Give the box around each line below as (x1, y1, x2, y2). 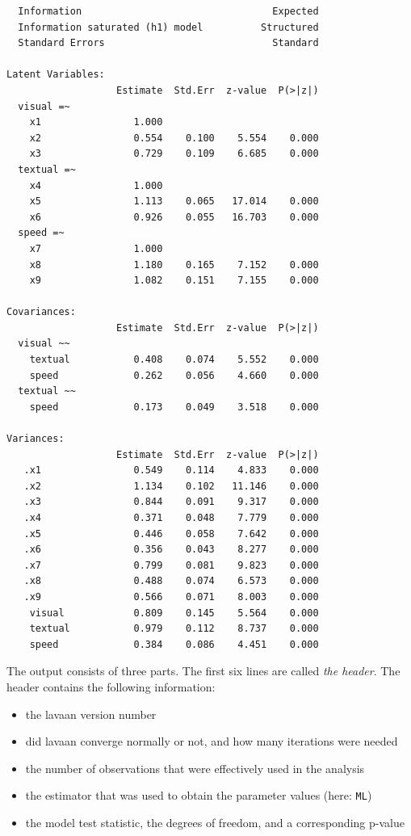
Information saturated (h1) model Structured (18, 21, 319, 33)
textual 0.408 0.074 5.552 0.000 (29, 354, 319, 366)
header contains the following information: (6, 678, 216, 695)
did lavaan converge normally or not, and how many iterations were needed (25, 733, 398, 750)
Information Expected (18, 6, 319, 17)
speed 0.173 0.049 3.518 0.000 (29, 401, 319, 413)
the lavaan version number (25, 705, 157, 722)
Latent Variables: (6, 69, 105, 81)
